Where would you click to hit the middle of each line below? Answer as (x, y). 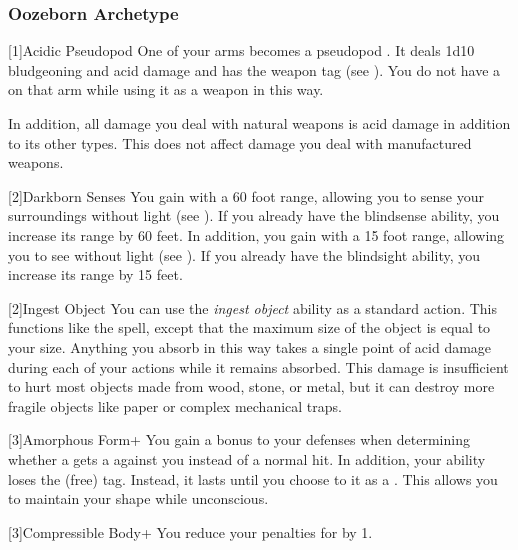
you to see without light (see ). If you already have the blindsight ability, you (244, 254)
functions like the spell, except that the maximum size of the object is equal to (249, 327)
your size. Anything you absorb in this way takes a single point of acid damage (250, 346)
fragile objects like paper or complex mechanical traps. (175, 405)
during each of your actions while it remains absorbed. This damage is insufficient (258, 366)
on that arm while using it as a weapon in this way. (166, 89)
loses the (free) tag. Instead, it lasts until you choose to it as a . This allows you (253, 478)
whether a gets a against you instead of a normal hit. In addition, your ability (247, 458)
